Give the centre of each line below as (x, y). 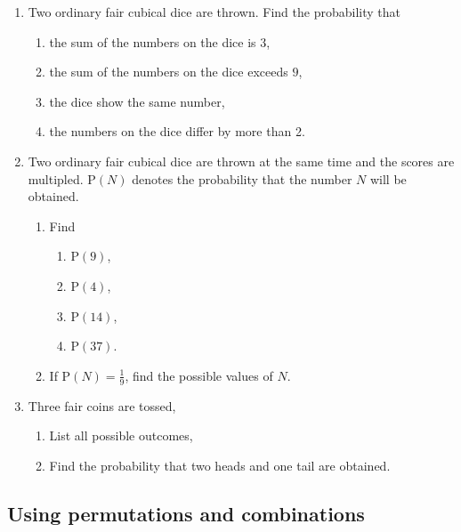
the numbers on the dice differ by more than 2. (177, 131)
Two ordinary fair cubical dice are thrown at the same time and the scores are (241, 161)
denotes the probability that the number (242, 178)
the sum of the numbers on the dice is (153, 41)
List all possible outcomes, (121, 435)
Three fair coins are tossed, (102, 405)
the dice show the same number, (137, 101)
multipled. (56, 178)
